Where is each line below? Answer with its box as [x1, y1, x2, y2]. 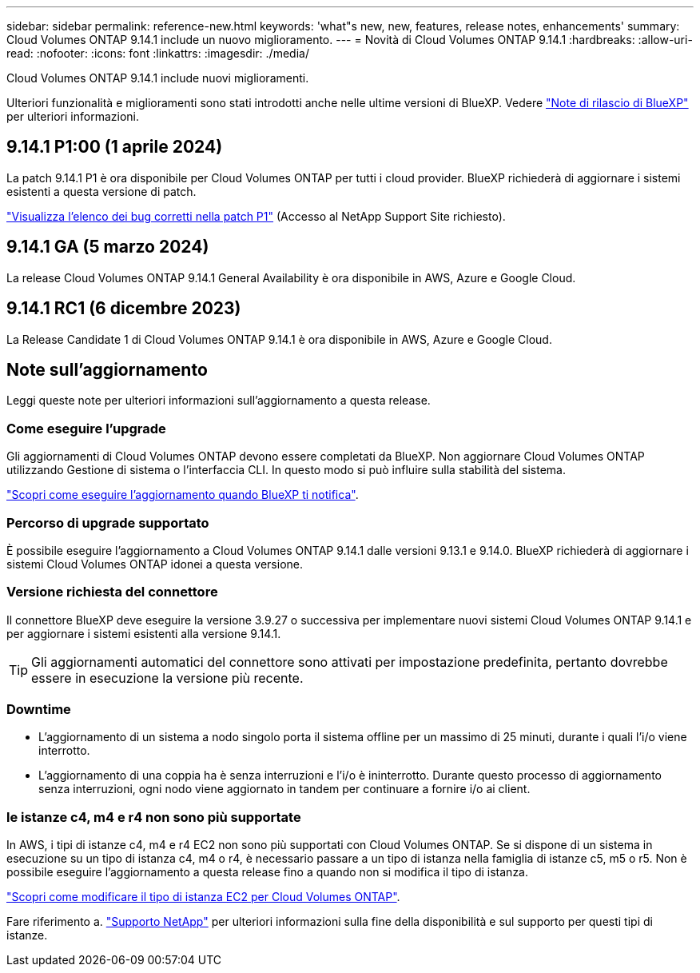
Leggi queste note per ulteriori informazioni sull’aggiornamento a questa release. [6, 393, 431, 408]
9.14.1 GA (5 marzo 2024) [6, 237, 209, 257]
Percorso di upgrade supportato [6, 514, 209, 531]
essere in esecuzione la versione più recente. [31, 669, 304, 686]
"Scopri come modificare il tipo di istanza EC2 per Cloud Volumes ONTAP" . [6, 890, 400, 904]
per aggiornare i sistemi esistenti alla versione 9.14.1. [6, 626, 281, 640]
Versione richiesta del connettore [6, 584, 218, 600]
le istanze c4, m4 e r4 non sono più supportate [6, 808, 301, 825]
